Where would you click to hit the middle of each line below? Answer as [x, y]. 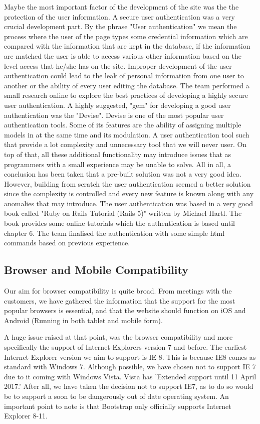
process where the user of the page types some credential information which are [126, 36]
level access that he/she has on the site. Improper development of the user [118, 65]
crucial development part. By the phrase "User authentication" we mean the [120, 26]
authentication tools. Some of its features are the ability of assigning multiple [123, 125]
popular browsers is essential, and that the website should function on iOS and [125, 310]
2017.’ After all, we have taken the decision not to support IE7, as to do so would [129, 386]
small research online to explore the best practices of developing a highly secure [126, 95]
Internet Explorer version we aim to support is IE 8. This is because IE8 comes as [130, 357]
